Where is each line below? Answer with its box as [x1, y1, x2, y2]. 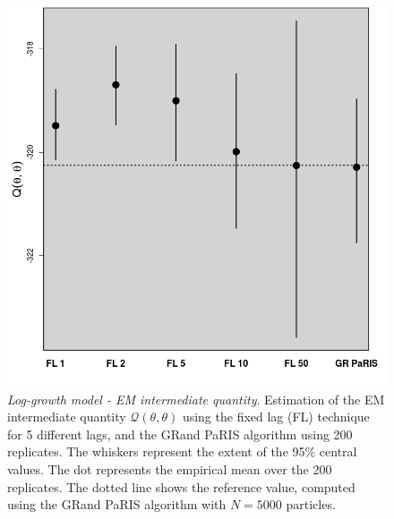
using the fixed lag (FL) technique [182, 407, 370, 426]
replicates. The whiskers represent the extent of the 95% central [7, 442, 357, 461]
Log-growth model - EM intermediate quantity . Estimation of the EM [7, 389, 385, 408]
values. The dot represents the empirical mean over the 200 [7, 459, 332, 478]
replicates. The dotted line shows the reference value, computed [7, 477, 355, 496]
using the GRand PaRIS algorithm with [7, 495, 227, 514]
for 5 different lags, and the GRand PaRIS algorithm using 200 [7, 424, 353, 443]
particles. [286, 495, 336, 514]
